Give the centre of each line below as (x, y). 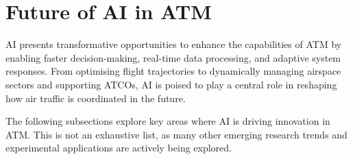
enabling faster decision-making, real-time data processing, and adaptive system (173, 57)
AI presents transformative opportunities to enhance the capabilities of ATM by (174, 44)
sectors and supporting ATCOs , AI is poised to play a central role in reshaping (171, 84)
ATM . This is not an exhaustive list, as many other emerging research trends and (176, 134)
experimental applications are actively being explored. (119, 148)
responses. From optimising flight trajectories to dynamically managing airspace (173, 71)
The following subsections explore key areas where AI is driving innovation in (168, 121)
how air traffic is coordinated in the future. (96, 98)
